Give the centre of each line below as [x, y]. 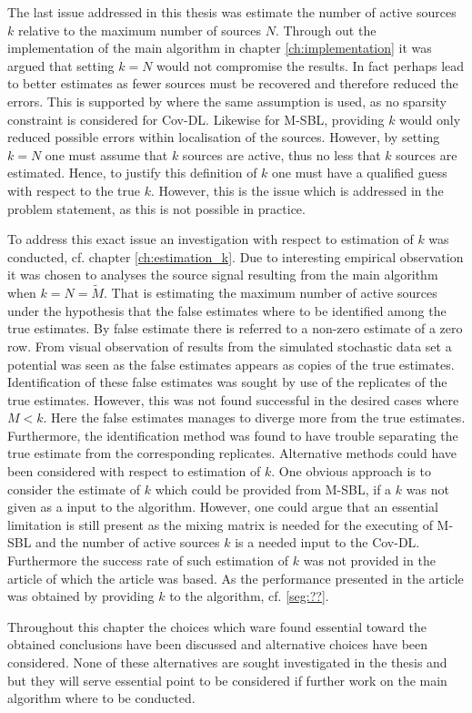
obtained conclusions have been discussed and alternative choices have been [218, 644]
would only [430, 119]
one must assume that [106, 154]
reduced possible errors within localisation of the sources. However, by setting [224, 137]
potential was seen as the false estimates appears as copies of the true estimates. [231, 364]
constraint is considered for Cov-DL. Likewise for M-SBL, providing [196, 119]
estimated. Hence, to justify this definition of [132, 173]
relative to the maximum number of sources [139, 30]
